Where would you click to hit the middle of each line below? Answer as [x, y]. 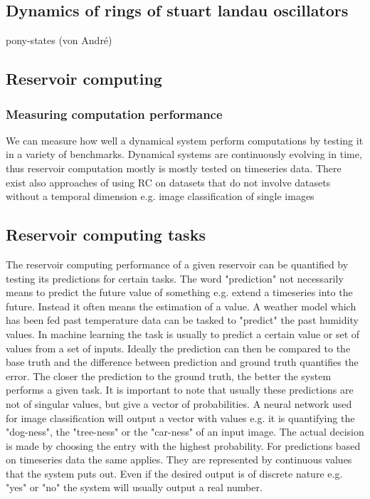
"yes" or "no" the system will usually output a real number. [134, 487]
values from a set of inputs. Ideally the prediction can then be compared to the [178, 348]
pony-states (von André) [59, 40]
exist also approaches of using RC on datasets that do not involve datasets [168, 182]
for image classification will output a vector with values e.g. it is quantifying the [180, 417]
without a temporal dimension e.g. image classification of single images [160, 196]
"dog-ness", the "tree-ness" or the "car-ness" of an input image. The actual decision [185, 432]
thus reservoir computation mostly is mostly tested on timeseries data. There [174, 168]
